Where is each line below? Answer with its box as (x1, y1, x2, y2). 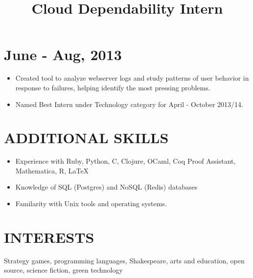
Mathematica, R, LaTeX (15, 165, 89, 175)
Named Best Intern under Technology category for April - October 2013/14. (15, 99, 244, 109)
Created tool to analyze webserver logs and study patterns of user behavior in (15, 73, 249, 83)
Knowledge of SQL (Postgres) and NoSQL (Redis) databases (15, 182, 198, 192)
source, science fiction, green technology (4, 265, 123, 275)
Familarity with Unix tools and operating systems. (15, 198, 167, 208)
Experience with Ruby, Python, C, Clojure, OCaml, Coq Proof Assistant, (15, 156, 236, 166)
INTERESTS (4, 227, 94, 247)
